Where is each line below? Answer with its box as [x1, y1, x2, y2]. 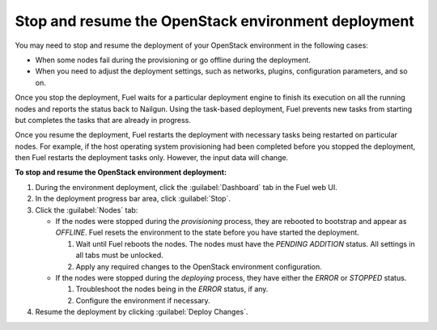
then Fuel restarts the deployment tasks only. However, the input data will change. [15, 153, 289, 163]
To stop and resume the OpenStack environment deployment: [15, 167, 227, 177]
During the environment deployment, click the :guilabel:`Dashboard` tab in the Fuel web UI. [35, 182, 337, 192]
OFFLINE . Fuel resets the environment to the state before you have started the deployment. [55, 227, 359, 238]
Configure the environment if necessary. [75, 295, 210, 305]
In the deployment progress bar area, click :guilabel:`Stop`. [35, 194, 231, 204]
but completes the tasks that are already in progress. [15, 115, 192, 125]
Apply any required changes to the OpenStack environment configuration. [75, 261, 323, 271]
